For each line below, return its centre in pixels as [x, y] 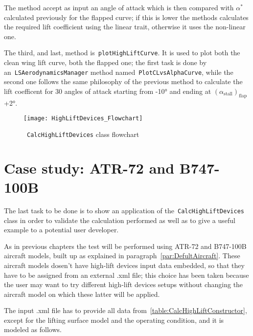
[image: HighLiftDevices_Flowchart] [83, 119]
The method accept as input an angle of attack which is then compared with [119, 7]
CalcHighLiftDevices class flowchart [83, 134]
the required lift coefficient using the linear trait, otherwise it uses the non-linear [125, 27]
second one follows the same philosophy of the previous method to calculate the [123, 81]
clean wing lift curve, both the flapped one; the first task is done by [105, 62]
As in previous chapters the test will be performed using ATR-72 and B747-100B [125, 246]
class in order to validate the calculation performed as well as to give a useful [120, 220]
